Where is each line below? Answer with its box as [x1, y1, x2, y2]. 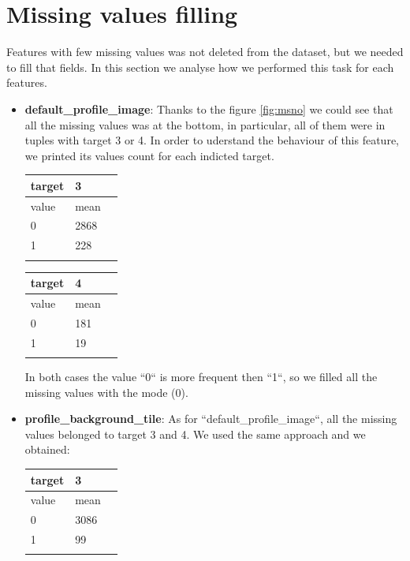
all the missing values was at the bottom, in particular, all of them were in [24, 116, 386, 133]
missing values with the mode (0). [24, 383, 188, 400]
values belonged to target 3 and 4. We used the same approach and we [24, 425, 366, 442]
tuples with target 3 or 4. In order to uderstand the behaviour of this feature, [24, 132, 400, 148]
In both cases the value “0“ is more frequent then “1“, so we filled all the [24, 368, 378, 385]
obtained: [24, 441, 70, 458]
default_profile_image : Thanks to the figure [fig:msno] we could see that [24, 100, 393, 117]
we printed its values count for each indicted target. [24, 147, 274, 163]
